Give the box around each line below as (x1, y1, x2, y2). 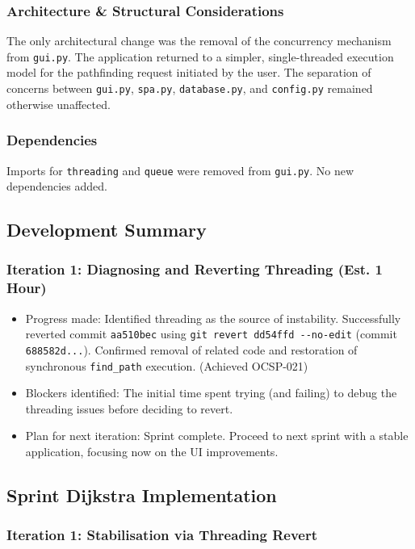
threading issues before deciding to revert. (25, 400, 233, 417)
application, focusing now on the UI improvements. (25, 443, 279, 460)
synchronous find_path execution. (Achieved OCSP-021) (25, 357, 308, 374)
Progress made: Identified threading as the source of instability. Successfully (25, 309, 401, 326)
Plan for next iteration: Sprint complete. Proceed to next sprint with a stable (25, 427, 409, 444)
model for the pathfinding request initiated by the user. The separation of (6, 64, 371, 81)
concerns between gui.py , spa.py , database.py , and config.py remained (6, 80, 373, 97)
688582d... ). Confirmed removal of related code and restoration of (25, 341, 358, 358)
